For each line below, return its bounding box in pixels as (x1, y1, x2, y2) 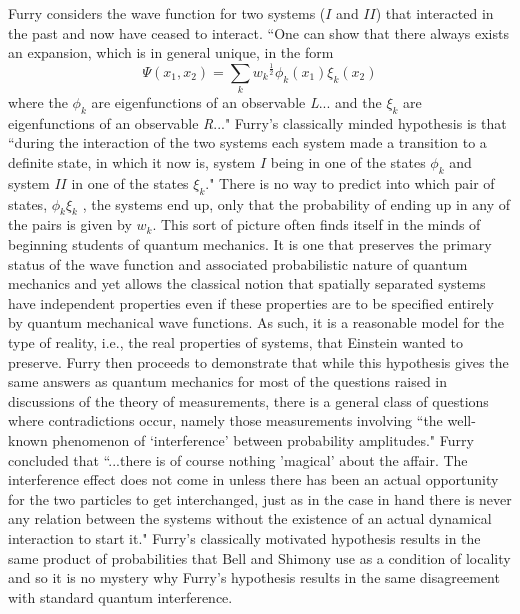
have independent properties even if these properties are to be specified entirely (8, 292, 494, 313)
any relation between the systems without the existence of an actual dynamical (8, 508, 492, 529)
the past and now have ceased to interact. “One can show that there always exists (8, 22, 509, 43)
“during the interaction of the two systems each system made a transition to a (8, 132, 487, 153)
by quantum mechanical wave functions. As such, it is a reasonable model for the (8, 312, 504, 333)
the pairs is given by (8, 214, 132, 235)
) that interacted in (375, 3, 494, 23)
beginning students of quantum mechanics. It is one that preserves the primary (8, 234, 492, 255)
